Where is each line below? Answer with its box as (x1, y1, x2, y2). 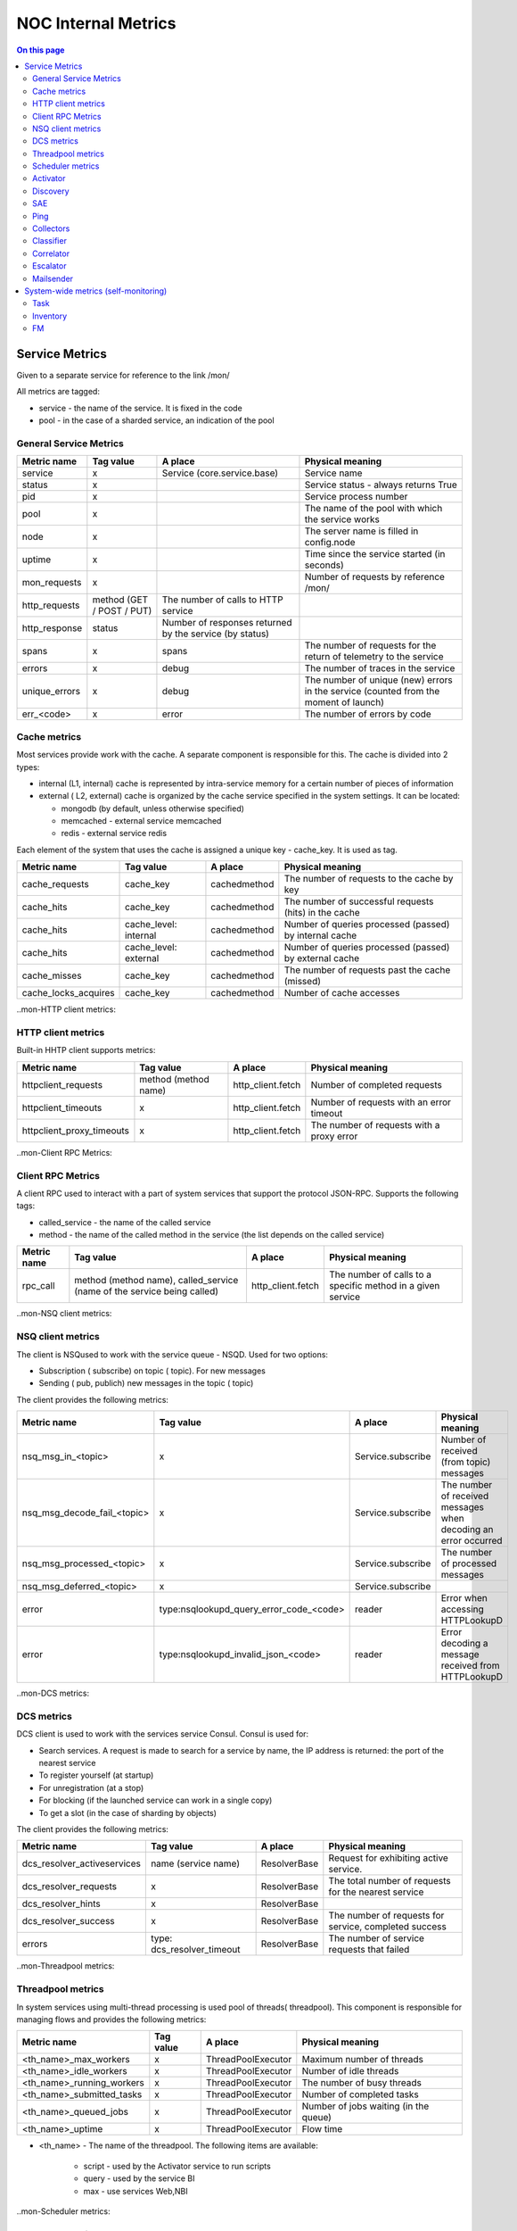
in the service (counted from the (304, 685, 440, 698)
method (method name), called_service (74, 1274, 239, 1287)
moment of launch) (304, 696, 385, 709)
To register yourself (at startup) (38, 1770, 154, 1780)
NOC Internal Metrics (16, 13, 177, 33)
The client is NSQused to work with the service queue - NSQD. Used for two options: (16, 1348, 329, 1360)
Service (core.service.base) (161, 467, 279, 479)
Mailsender (32, 273, 74, 284)
